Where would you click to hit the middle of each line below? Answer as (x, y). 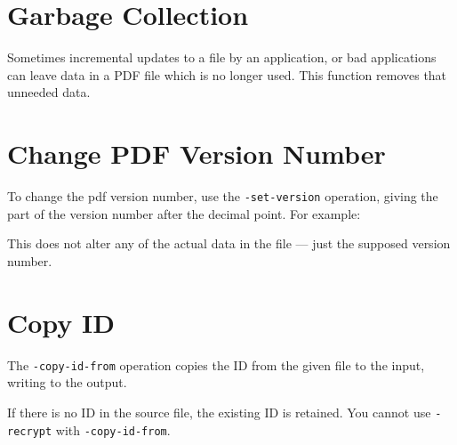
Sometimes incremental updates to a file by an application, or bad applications (222, 57)
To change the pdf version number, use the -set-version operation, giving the (223, 196)
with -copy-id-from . (113, 429)
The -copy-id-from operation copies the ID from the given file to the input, (216, 364)
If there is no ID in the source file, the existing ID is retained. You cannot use (219, 412)
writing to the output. (67, 382)
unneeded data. (49, 92)
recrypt (30, 431)
